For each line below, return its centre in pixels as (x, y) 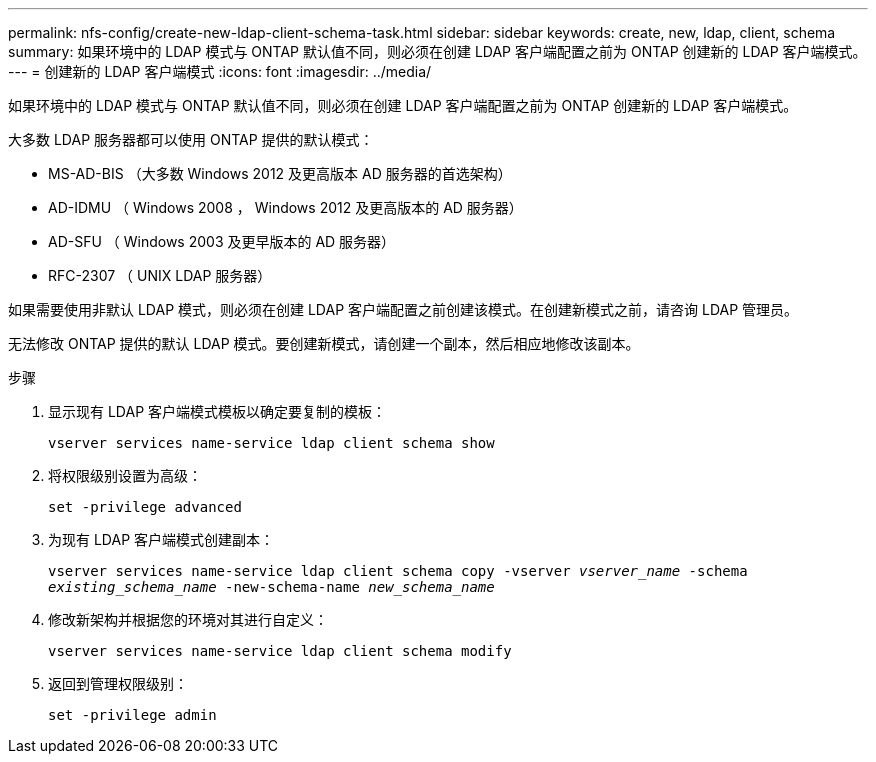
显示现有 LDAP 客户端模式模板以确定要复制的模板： (217, 411)
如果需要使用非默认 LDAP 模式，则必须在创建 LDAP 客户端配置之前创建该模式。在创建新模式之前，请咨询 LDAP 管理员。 (403, 309)
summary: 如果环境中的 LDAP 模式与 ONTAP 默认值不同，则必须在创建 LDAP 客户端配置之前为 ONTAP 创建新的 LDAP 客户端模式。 (437, 51)
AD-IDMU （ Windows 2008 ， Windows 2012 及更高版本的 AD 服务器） (285, 207)
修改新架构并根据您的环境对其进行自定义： (188, 619)
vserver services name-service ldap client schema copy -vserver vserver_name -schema (398, 571)
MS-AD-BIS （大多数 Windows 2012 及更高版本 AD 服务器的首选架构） (280, 173)
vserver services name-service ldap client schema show (271, 443)
